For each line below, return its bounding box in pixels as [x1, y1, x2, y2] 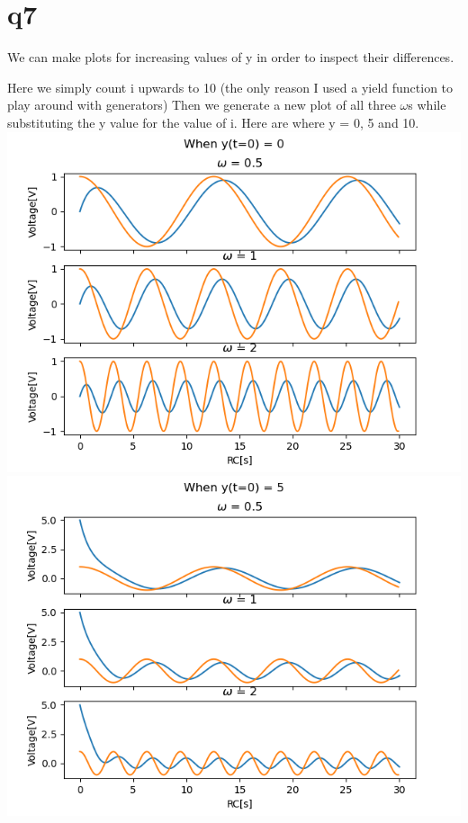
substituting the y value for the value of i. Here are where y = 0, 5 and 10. [7, 112, 419, 131]
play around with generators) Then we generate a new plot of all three [7, 95, 396, 114]
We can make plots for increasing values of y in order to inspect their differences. [7, 48, 454, 67]
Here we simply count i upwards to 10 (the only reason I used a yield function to [7, 77, 454, 96]
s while [408, 95, 446, 114]
